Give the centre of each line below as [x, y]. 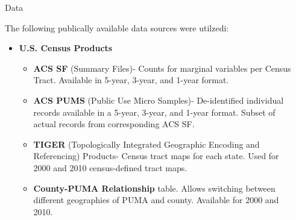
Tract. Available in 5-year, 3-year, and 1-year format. [131, 80]
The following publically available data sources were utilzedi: [117, 27]
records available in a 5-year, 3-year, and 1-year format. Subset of [154, 112]
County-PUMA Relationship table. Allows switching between [154, 188]
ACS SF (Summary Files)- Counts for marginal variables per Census [162, 68]
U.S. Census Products [66, 48]
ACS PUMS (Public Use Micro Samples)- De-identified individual [159, 100]
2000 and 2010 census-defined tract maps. [110, 167]
